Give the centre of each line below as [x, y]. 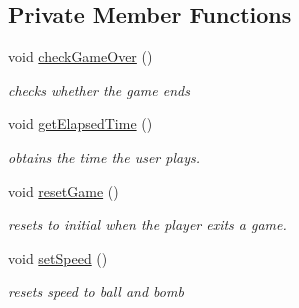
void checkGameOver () [80, 56]
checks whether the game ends [99, 89]
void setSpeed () [58, 257]
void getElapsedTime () [80, 123]
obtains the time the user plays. [104, 156]
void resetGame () [63, 190]
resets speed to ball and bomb [96, 291]
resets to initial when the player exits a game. [147, 224]
